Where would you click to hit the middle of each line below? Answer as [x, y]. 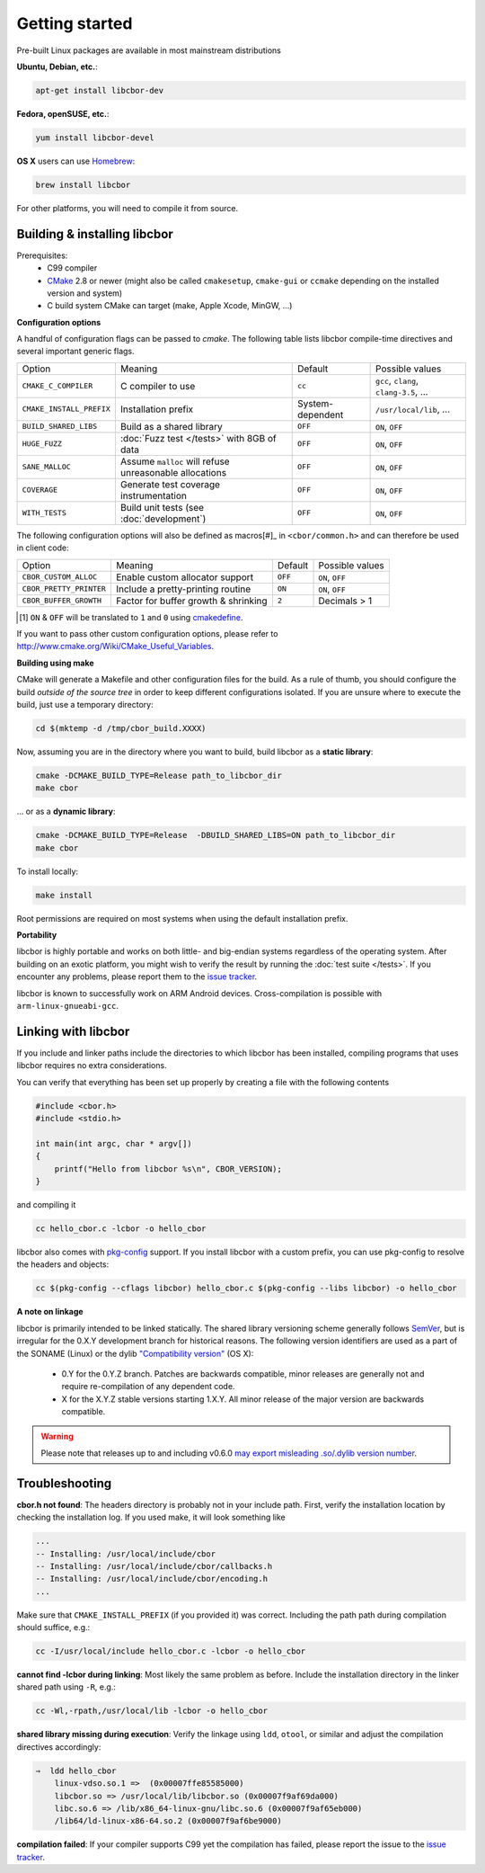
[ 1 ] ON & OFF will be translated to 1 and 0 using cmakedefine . [131, 617]
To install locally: [48, 871]
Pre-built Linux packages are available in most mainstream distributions [149, 50]
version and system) [85, 293]
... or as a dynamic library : [66, 812]
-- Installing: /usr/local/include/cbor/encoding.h [152, 1579]
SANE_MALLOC [46, 467]
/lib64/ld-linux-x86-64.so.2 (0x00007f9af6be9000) [168, 1821]
